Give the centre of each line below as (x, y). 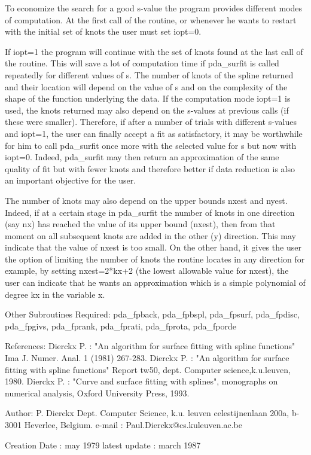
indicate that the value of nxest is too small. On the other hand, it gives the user (153, 247)
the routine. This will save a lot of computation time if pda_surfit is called (142, 63)
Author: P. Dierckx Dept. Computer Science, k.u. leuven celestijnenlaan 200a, (147, 413)
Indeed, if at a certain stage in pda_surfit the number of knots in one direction (150, 212)
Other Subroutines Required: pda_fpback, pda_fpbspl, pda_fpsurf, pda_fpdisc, (152, 314)
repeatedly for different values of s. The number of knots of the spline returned (149, 74)
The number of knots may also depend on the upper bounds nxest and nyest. (146, 200)
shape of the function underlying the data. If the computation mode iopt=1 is (148, 98)
